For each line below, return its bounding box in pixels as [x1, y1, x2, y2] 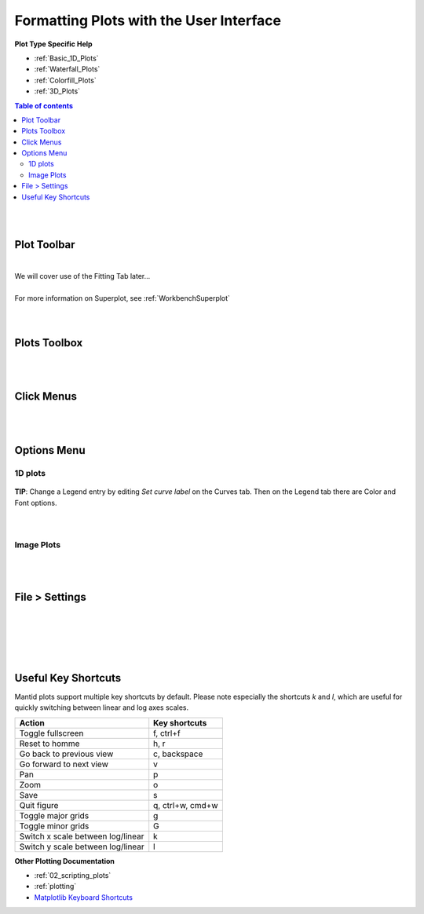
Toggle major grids [19, 810, 90, 821]
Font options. [14, 498, 57, 507]
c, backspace [153, 748, 203, 759]
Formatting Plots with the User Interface [14, 12, 282, 29]
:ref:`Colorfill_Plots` [34, 75, 97, 85]
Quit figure [19, 799, 59, 810]
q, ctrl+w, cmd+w [153, 799, 218, 810]
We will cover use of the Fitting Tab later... [14, 272, 151, 281]
